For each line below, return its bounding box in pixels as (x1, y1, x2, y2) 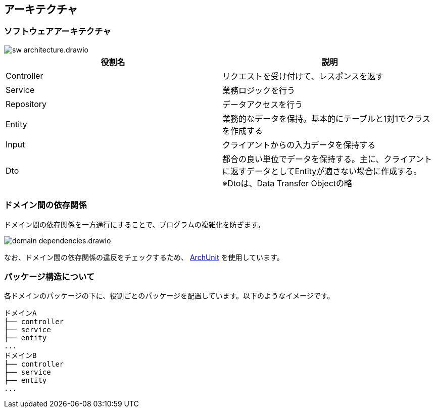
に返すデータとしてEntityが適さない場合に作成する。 (222, 166, 422, 176)
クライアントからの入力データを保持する (222, 139, 376, 150)
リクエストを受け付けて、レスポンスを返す (222, 71, 383, 81)
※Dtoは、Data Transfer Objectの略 (222, 178, 353, 188)
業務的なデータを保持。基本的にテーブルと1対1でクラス (222, 113, 430, 124)
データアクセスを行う (222, 99, 303, 110)
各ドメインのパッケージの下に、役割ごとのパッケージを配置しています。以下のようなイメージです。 (4, 291, 334, 300)
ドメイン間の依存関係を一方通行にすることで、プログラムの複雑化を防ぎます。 (4, 220, 265, 229)
